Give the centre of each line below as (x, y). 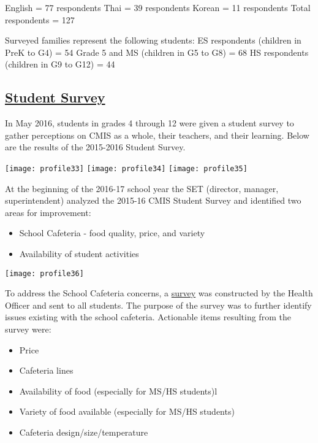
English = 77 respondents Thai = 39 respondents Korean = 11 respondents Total (158, 7)
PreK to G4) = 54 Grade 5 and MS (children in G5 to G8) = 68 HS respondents (157, 52)
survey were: (28, 329)
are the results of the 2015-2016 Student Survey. (95, 147)
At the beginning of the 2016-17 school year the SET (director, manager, (142, 188)
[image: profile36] (44, 273)
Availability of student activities (79, 253)
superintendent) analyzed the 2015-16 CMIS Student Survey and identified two (153, 200)
